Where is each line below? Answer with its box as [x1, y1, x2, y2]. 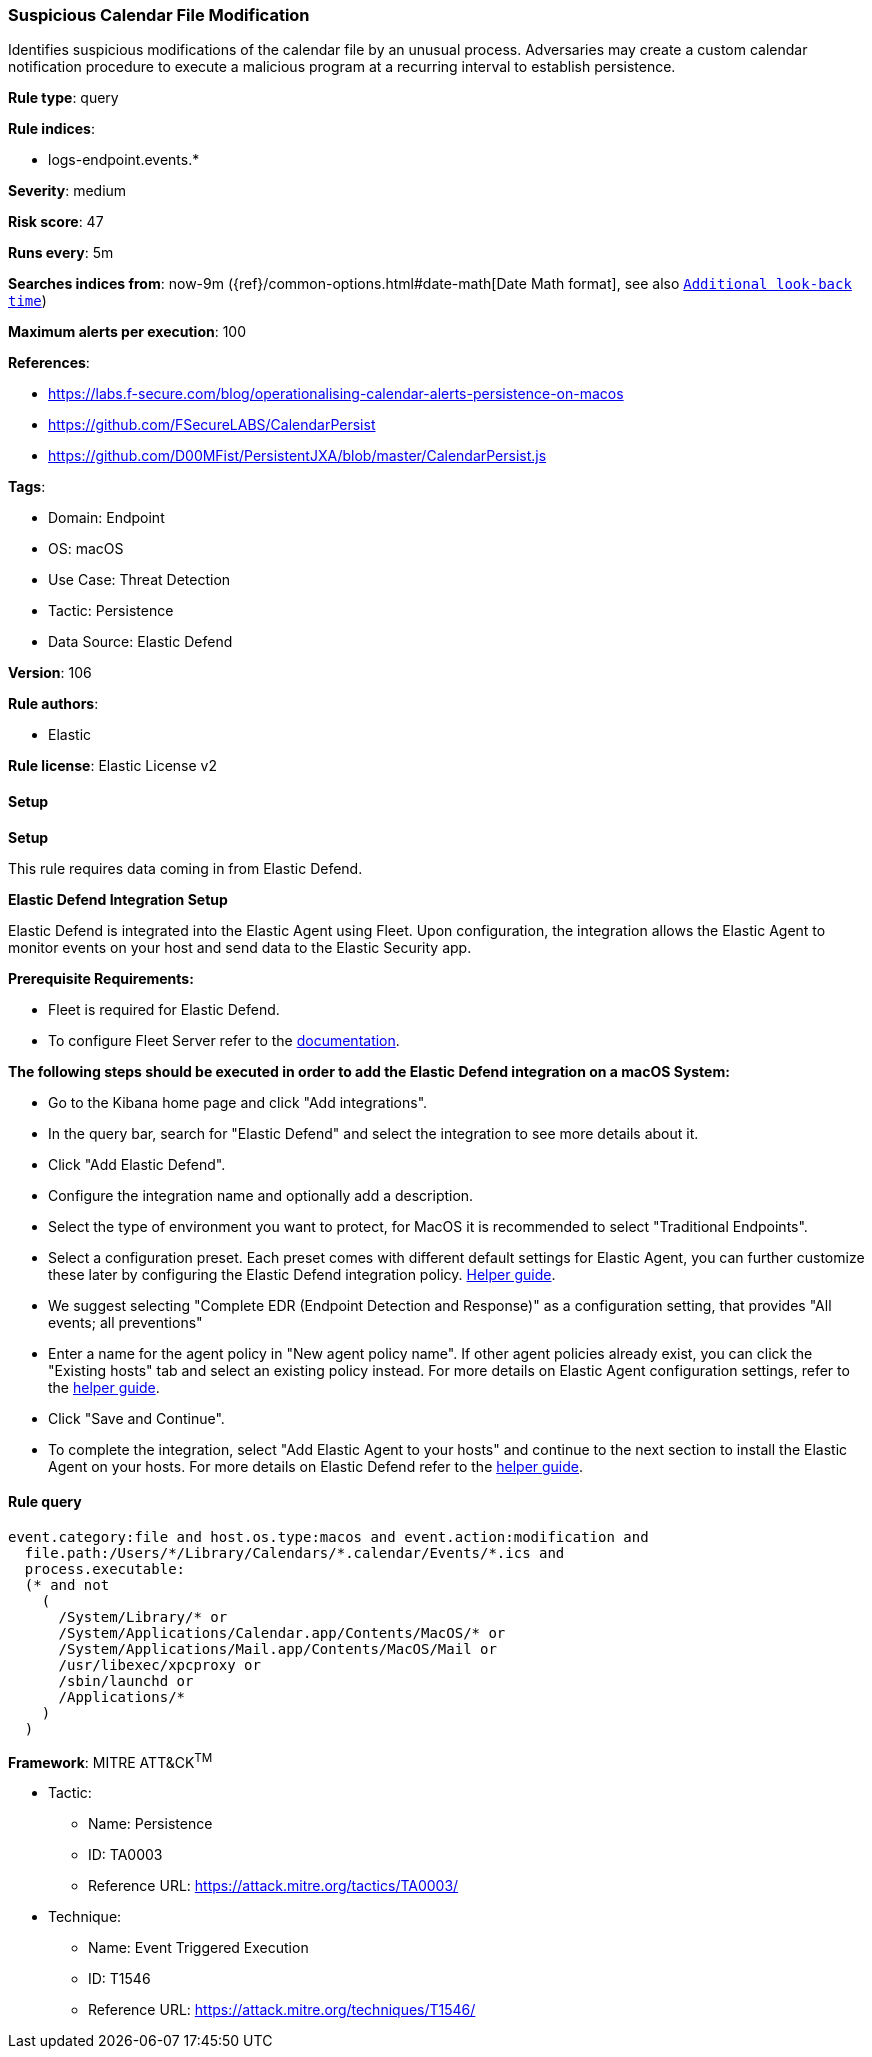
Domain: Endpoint [48, 509, 165, 527]
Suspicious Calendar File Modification [8, 5, 310, 25]
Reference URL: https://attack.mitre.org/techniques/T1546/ [88, 2001, 476, 2019]
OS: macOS [48, 540, 124, 558]
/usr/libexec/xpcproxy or [58, 1656, 261, 1673]
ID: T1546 [88, 1970, 151, 1988]
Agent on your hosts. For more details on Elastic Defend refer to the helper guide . [48, 1457, 584, 1475]
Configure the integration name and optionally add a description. [48, 1186, 474, 1204]
